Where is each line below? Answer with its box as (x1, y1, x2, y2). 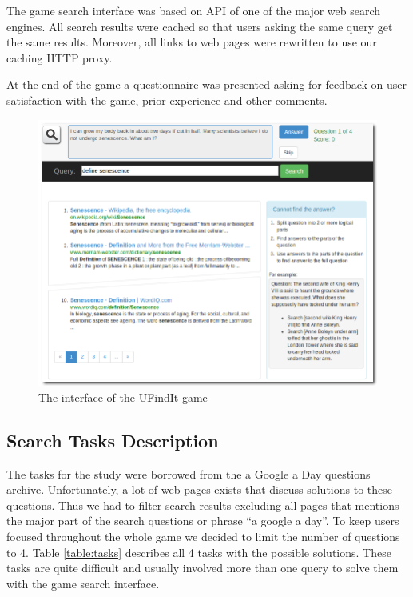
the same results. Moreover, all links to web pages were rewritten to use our (6, 34, 377, 50)
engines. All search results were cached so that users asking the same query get (6, 18, 393, 34)
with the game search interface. (6, 575, 160, 591)
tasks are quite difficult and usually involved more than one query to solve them (6, 559, 399, 576)
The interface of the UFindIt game (38, 388, 208, 405)
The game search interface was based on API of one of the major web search (6, 2, 381, 18)
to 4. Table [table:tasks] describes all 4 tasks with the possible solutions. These (6, 543, 391, 560)
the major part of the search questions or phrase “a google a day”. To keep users (6, 512, 399, 529)
